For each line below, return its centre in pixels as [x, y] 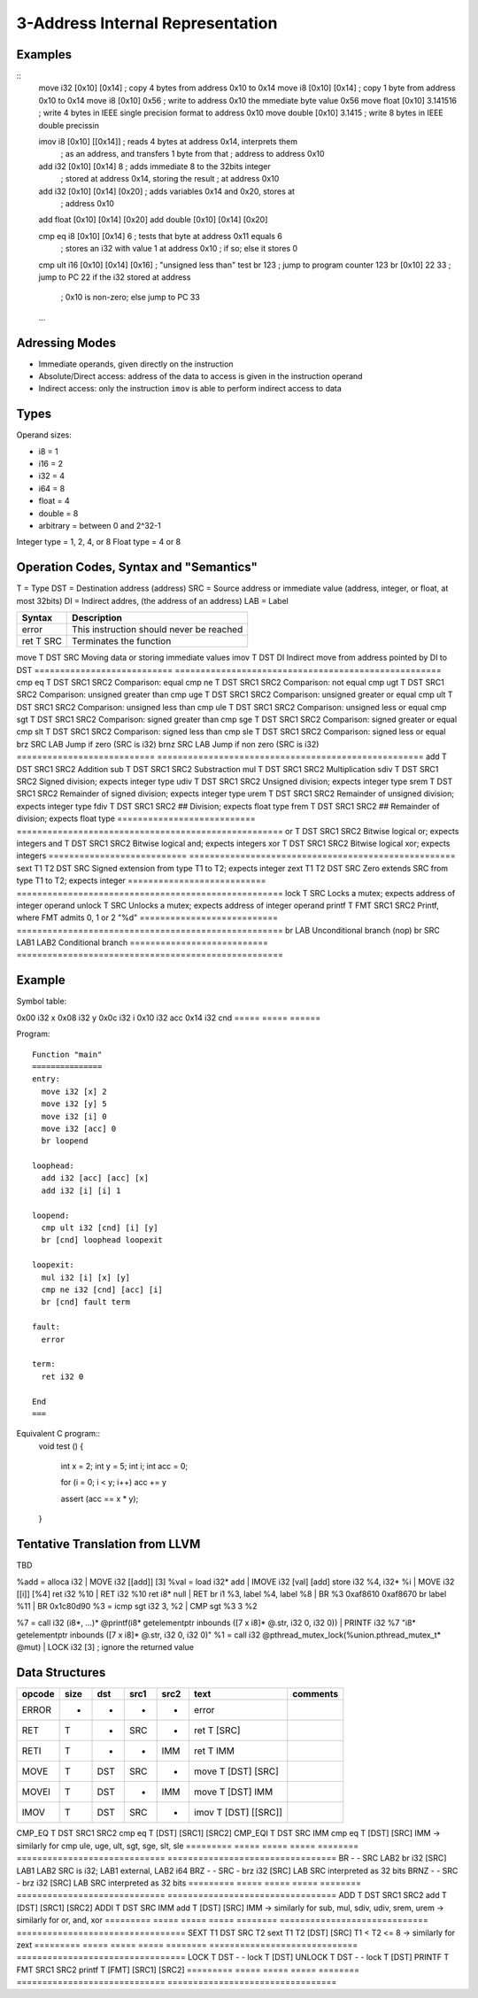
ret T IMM [214, 1751]
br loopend [65, 1141]
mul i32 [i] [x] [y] [86, 1277]
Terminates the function [122, 641]
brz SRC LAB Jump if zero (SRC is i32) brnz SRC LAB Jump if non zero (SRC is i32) [168, 744]
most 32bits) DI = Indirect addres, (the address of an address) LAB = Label [153, 600]
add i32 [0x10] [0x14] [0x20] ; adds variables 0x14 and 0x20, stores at [167, 191]
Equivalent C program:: [58, 1434]
